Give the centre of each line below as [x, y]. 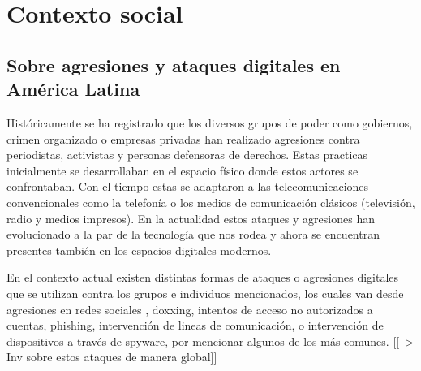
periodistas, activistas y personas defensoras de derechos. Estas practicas [187, 155]
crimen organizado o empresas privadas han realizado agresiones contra [183, 138]
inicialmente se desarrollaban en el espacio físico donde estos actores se [183, 170]
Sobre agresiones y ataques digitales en [174, 65]
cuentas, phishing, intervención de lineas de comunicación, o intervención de [195, 325]
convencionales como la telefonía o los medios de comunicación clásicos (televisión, [211, 202]
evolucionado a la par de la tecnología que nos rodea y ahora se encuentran [193, 234]
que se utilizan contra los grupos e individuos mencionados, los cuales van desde [205, 293]
